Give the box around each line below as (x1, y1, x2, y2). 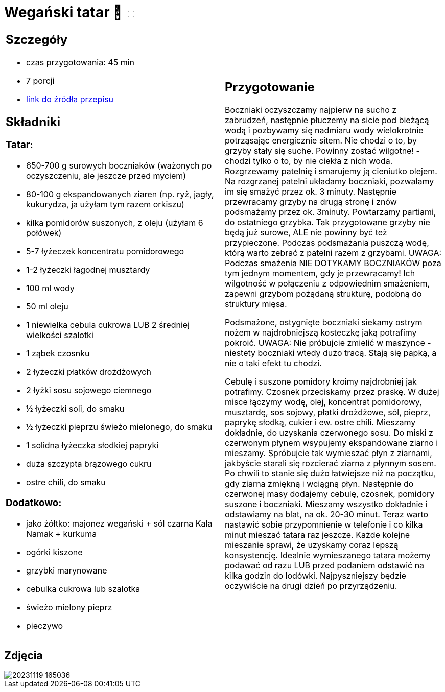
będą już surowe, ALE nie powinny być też (225, 227, 387, 238)
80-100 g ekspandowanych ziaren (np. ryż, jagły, (26, 189, 214, 200)
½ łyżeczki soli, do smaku (26, 403, 125, 414)
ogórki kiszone (26, 546, 83, 557)
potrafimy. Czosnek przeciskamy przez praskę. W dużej (225, 387, 439, 397)
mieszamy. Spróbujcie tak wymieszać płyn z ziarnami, (225, 448, 432, 459)
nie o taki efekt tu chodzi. (225, 358, 322, 369)
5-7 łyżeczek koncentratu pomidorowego (26, 246, 184, 257)
